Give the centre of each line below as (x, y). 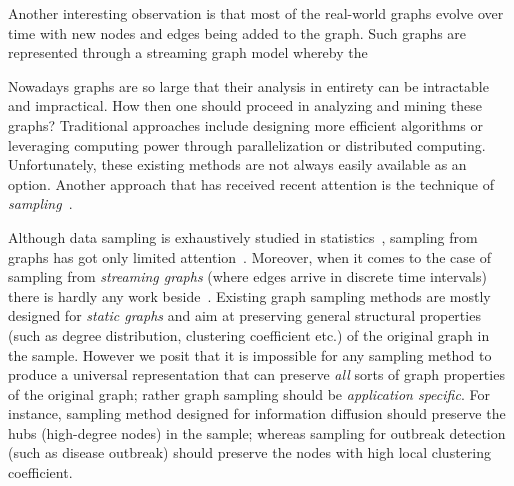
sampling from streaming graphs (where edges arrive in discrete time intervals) (247, 276)
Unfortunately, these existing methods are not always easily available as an (237, 164)
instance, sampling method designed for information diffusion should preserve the (257, 413)
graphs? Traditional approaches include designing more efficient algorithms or (246, 124)
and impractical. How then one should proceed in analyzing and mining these (245, 105)
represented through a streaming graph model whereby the (188, 52)
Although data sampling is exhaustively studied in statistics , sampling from (243, 236)
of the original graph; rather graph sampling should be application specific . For (249, 393)
